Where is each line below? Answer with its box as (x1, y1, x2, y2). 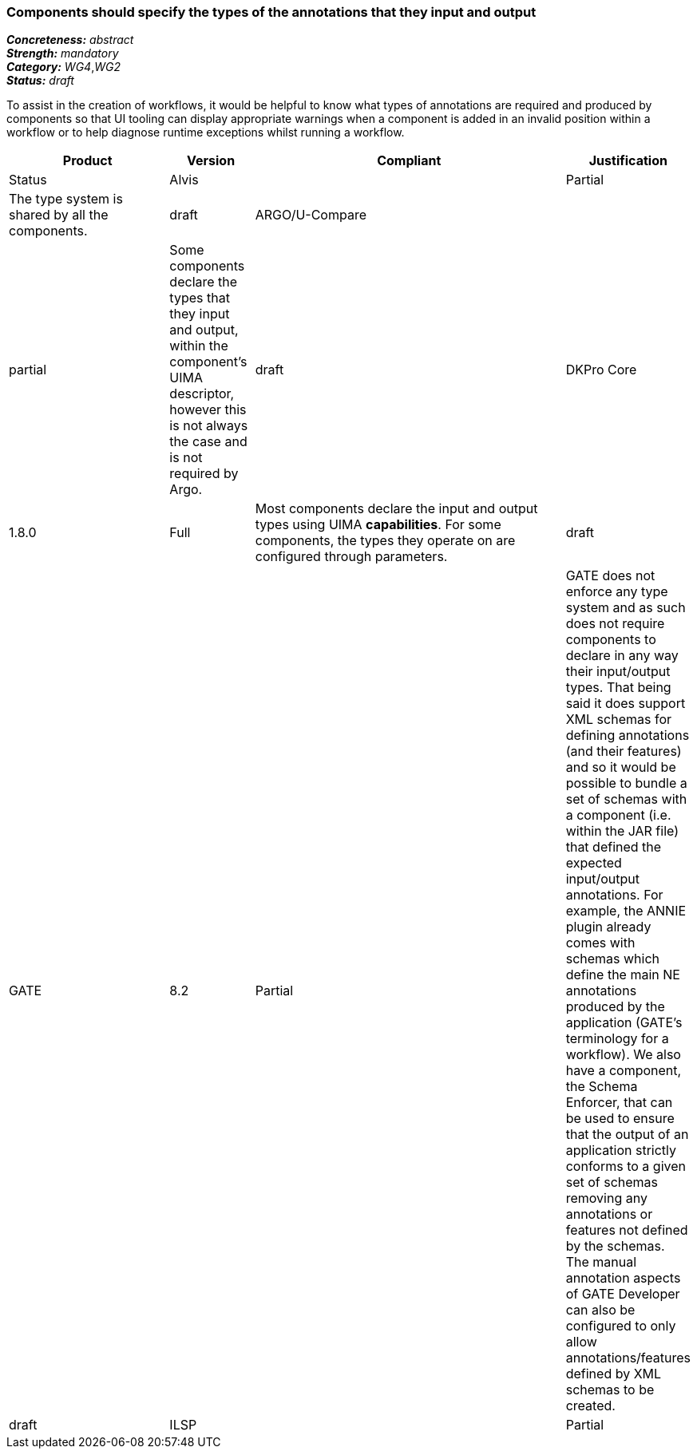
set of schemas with (565, 791, 687, 808)
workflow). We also (565, 1046, 681, 1063)
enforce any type (565, 583, 668, 600)
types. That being (565, 679, 671, 696)
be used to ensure (565, 1110, 675, 1127)
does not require (565, 615, 665, 632)
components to (565, 631, 656, 648)
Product (62, 152, 113, 169)
